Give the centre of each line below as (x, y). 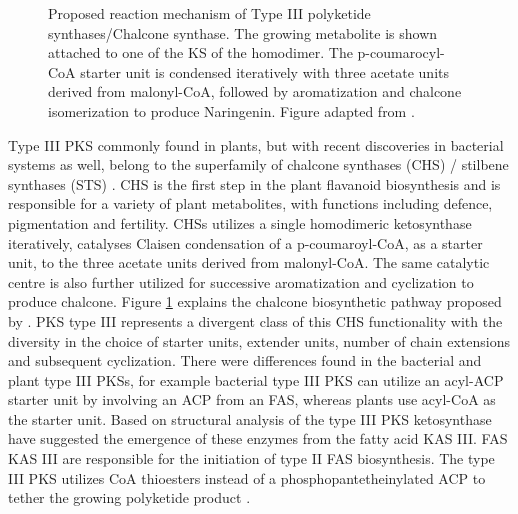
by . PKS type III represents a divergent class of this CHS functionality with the (255, 320)
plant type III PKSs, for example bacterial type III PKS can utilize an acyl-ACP (256, 379)
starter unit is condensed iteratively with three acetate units (265, 71)
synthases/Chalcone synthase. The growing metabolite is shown (243, 32)
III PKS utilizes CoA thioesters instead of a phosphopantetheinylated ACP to (247, 477)
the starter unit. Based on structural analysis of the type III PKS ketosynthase (250, 418)
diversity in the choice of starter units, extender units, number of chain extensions (259, 340)
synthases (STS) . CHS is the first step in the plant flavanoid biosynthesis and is (254, 183)
